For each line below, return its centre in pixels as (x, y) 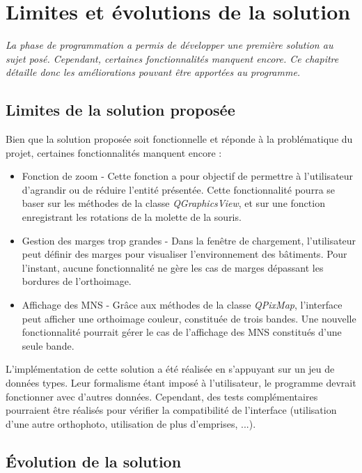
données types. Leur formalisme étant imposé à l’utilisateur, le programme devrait (181, 383)
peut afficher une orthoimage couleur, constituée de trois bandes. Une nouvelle (189, 318)
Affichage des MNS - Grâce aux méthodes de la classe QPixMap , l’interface (182, 305)
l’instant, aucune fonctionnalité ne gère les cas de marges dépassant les (173, 267)
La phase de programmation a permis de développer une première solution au (170, 45)
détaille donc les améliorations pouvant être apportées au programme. (153, 72)
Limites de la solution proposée (120, 110)
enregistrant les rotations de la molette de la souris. (132, 217)
